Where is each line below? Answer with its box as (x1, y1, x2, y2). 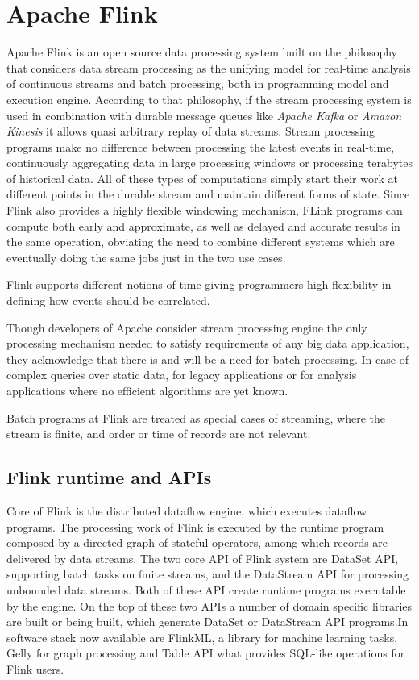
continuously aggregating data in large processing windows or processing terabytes (6, 154, 413, 171)
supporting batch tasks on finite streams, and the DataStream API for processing (6, 565, 409, 582)
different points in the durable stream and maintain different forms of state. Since (6, 186, 410, 202)
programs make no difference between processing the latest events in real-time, (6, 138, 395, 155)
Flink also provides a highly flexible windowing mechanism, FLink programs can (6, 202, 403, 219)
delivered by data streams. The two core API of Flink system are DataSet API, (6, 549, 399, 566)
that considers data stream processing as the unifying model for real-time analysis (6, 59, 411, 76)
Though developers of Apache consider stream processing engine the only (6, 319, 367, 336)
